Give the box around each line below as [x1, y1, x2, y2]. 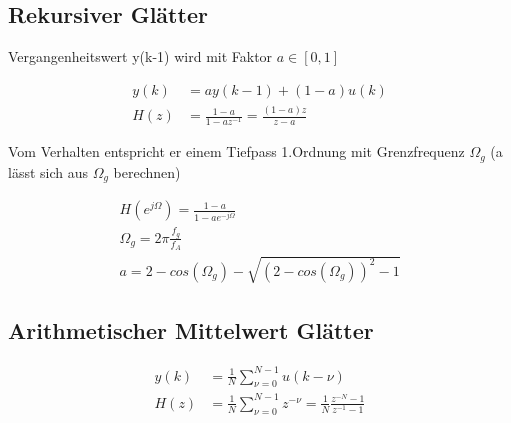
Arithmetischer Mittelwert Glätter [8, 315, 374, 346]
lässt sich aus [8, 161, 89, 182]
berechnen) [113, 161, 181, 182]
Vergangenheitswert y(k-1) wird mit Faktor [8, 46, 273, 67]
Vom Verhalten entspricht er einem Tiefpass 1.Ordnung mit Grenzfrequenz [8, 141, 465, 162]
